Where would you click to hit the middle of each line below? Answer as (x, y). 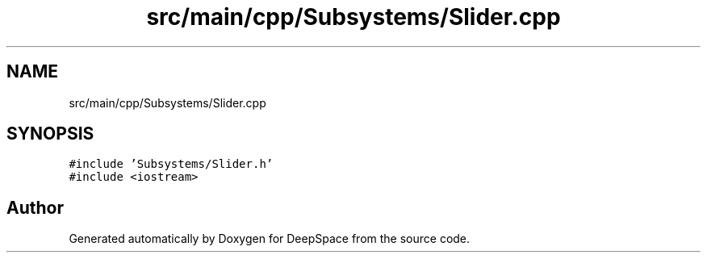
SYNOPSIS (50, 134)
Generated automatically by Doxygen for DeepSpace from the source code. (270, 239)
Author (35, 207)
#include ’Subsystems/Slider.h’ (171, 164)
